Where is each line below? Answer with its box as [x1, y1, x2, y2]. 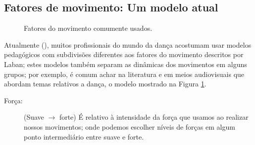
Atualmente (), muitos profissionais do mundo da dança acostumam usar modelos [4, 39, 252, 50]
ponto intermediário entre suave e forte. [24, 131, 144, 142]
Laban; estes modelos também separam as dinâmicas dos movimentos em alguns [4, 59, 247, 69]
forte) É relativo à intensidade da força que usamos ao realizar [59, 112, 249, 122]
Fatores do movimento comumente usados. [24, 23, 153, 33]
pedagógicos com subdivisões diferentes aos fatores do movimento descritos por [4, 49, 244, 60]
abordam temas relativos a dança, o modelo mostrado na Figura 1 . [4, 78, 206, 89]
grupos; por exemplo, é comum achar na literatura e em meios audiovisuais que [4, 69, 245, 79]
